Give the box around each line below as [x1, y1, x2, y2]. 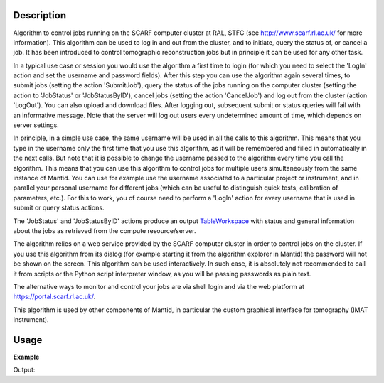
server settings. [13, 121, 60, 129]
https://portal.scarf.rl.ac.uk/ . [13, 292, 96, 301]
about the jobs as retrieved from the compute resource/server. [13, 226, 196, 234]
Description [13, 9, 67, 21]
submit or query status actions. [13, 203, 105, 212]
